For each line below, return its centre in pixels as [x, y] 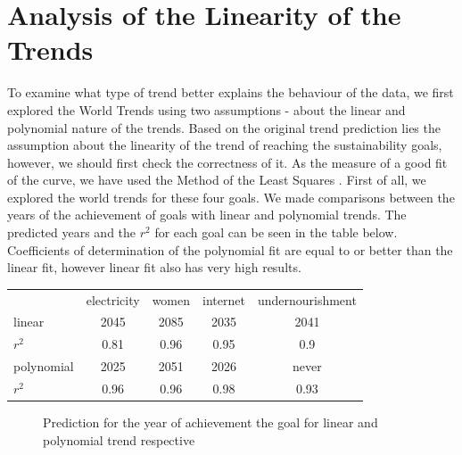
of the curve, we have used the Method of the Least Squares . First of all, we [217, 180]
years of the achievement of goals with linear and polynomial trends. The [207, 215]
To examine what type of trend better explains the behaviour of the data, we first [231, 92]
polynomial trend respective [119, 439]
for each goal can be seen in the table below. [276, 232]
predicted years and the [72, 232]
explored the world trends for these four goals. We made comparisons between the [231, 197]
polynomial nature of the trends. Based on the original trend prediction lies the [224, 127]
